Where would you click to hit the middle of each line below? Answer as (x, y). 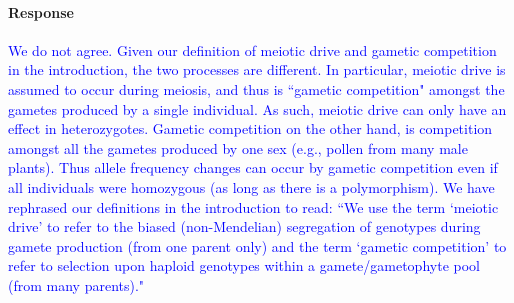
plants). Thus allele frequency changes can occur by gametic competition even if (253, 167)
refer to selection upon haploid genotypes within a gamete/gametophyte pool (244, 265)
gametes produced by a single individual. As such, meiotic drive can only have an (257, 108)
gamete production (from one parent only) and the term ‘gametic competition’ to (257, 245)
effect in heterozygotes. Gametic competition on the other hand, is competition (250, 128)
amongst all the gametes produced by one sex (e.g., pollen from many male (238, 147)
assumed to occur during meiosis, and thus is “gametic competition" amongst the (256, 88)
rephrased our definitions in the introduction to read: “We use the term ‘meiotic (253, 206)
